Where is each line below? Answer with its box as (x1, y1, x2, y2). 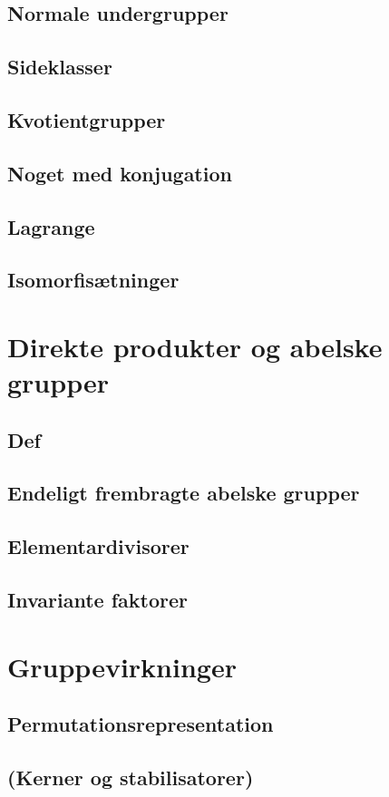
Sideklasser (7, 53, 112, 81)
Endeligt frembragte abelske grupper (7, 479, 360, 507)
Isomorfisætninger (7, 266, 180, 294)
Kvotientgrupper (7, 105, 166, 133)
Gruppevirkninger (7, 647, 237, 685)
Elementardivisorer (7, 532, 190, 560)
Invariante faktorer (7, 585, 188, 613)
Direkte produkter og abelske (7, 327, 383, 364)
